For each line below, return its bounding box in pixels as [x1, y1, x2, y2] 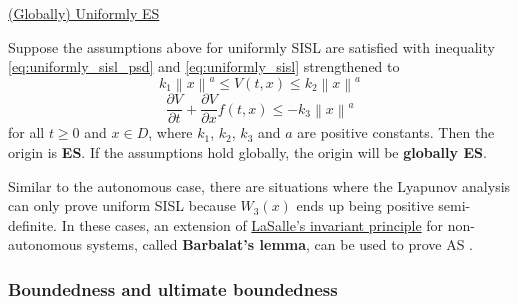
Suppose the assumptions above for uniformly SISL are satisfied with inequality [8, 36, 495, 57]
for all [8, 122, 45, 143]
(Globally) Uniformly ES [8, 3, 160, 23]
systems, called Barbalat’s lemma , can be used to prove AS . [86, 234, 473, 255]
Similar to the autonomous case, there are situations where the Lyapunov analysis [8, 175, 511, 196]
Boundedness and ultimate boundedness [8, 276, 338, 301]
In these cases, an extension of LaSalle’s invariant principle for [61, 214, 444, 235]
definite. [8, 214, 58, 235]
